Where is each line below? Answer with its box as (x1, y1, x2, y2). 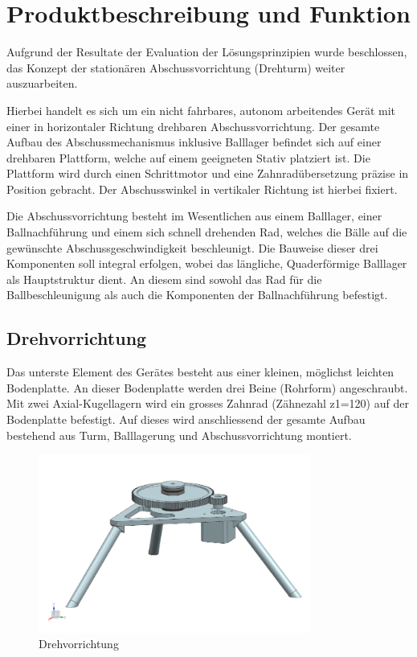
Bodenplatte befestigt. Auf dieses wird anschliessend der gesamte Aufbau (6, 411, 366, 428)
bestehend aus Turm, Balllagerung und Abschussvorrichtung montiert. (6, 426, 352, 443)
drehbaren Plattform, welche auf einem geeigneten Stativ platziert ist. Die (6, 149, 370, 166)
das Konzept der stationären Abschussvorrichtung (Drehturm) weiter (6, 59, 345, 76)
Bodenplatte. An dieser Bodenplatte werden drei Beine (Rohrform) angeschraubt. (6, 379, 408, 396)
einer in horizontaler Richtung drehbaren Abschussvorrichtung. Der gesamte (6, 117, 380, 134)
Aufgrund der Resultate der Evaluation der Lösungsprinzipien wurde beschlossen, (6, 43, 407, 60)
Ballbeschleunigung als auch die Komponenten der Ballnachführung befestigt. (6, 286, 388, 303)
